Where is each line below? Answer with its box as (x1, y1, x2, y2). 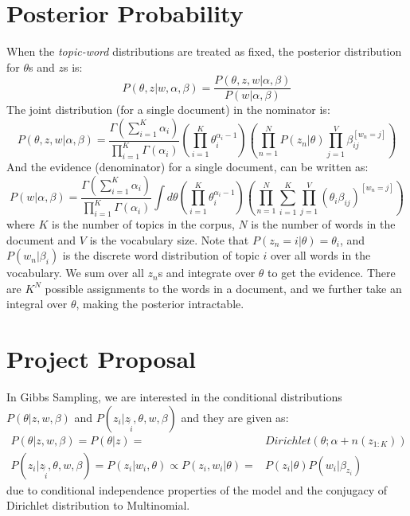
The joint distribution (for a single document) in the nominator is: (6, 101, 330, 118)
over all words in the (270, 247, 371, 264)
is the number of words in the (251, 215, 396, 232)
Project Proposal (6, 342, 196, 375)
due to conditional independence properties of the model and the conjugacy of (6, 481, 388, 498)
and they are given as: (181, 408, 289, 425)
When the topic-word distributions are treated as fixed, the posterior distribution (6, 43, 402, 60)
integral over (6, 295, 68, 312)
